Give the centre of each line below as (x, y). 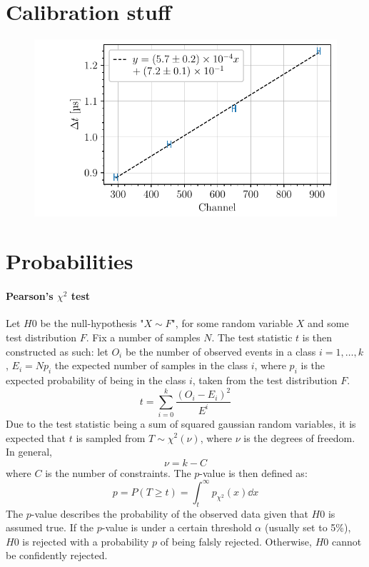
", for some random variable (232, 323)
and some (328, 323)
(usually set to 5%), (308, 527)
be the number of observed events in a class (221, 351)
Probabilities (70, 261)
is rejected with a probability (86, 541)
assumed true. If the (50, 527)
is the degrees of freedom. (299, 437)
